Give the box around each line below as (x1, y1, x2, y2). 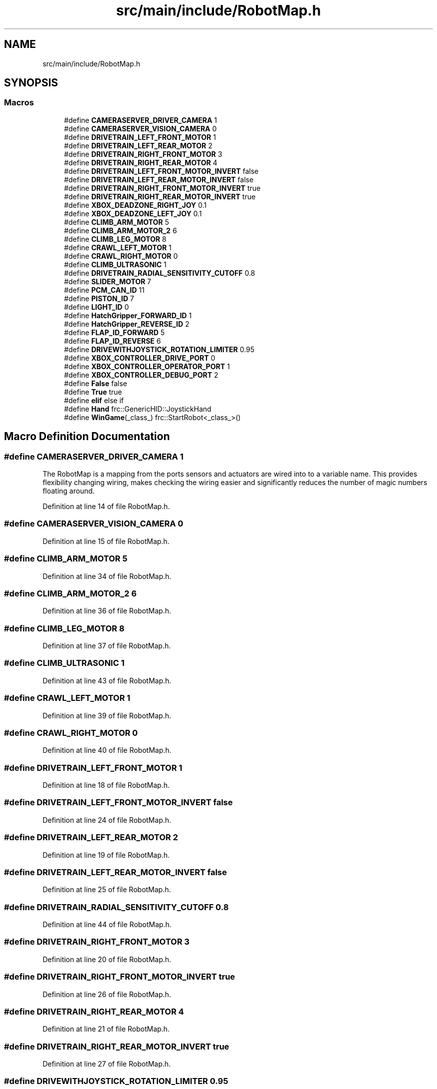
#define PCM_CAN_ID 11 (64, 285, 145, 294)
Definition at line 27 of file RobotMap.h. (42, 1060, 171, 1069)
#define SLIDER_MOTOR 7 (64, 277, 152, 286)
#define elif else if (64, 396, 124, 405)
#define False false (64, 379, 127, 388)
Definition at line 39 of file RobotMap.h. (42, 711, 172, 720)
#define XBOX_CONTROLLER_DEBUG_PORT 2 (64, 370, 218, 379)
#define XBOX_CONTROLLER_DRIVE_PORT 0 (64, 353, 216, 362)
